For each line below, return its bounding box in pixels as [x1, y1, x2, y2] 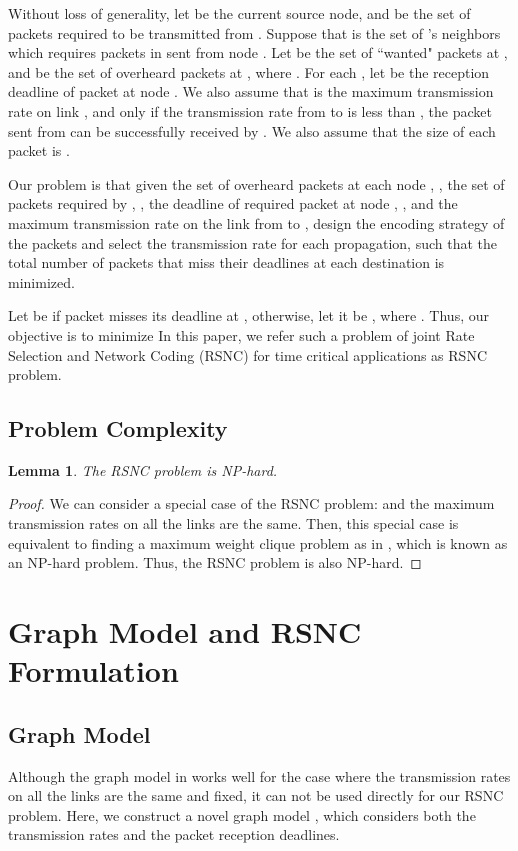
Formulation [8, 650, 179, 691]
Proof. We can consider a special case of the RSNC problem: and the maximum [8, 493, 495, 514]
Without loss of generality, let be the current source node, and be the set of [8, 3, 471, 23]
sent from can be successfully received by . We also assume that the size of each [8, 120, 496, 141]
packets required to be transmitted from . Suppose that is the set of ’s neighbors [8, 22, 501, 43]
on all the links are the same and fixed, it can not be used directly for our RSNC [8, 785, 504, 806]
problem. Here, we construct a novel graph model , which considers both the [8, 804, 476, 825]
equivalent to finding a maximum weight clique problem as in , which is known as [8, 532, 508, 553]
